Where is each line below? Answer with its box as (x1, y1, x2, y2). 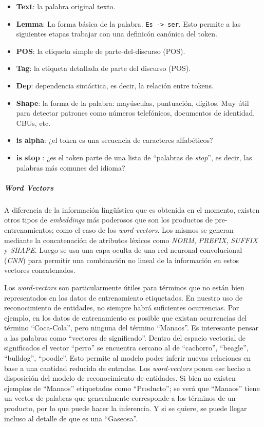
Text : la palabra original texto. (16, 1, 116, 11)
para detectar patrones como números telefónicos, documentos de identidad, (16, 107, 255, 118)
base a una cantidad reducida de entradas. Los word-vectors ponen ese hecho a (4, 362, 251, 373)
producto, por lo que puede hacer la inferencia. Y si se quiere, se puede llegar (4, 403, 247, 414)
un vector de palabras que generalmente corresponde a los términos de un (4, 393, 236, 403)
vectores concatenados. (4, 265, 76, 275)
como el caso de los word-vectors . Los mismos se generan (56, 224, 234, 235)
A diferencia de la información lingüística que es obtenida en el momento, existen (4, 204, 260, 215)
